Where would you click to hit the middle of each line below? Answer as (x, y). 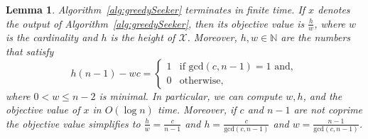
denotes (334, 9)
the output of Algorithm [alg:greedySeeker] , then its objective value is (155, 23)
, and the (323, 95)
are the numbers (316, 37)
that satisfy (30, 51)
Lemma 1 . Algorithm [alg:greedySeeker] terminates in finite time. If (156, 9)
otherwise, (201, 81)
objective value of (43, 110)
